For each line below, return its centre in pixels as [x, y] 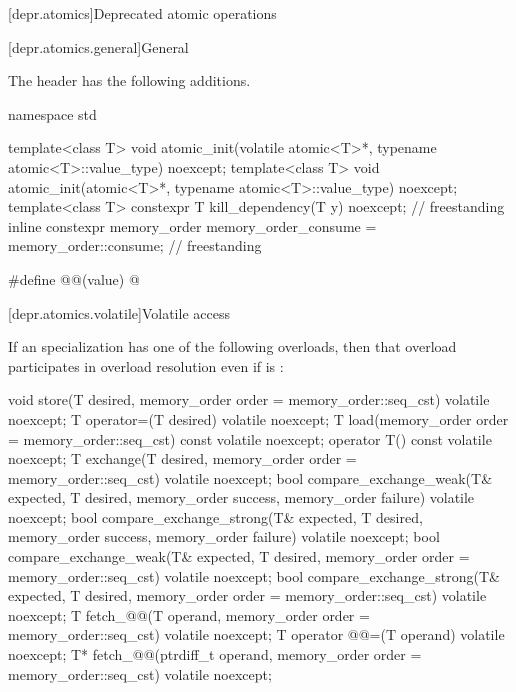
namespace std [52, 113]
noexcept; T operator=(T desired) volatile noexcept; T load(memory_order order [258, 418]
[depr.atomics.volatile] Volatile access [119, 312]
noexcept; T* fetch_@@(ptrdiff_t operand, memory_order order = [215, 654]
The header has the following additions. [129, 80]
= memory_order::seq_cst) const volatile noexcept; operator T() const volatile [250, 438]
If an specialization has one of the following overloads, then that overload [232, 346]
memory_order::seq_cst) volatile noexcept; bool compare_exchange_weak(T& [250, 477]
